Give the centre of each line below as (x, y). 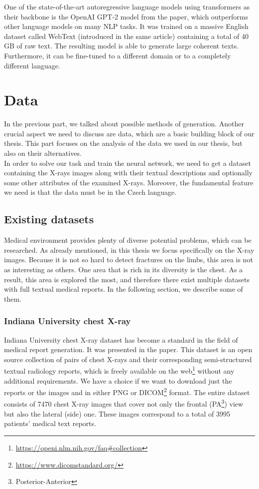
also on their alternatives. (43, 153)
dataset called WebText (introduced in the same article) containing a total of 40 (127, 36)
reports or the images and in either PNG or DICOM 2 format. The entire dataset (127, 391)
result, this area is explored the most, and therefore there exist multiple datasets (127, 279)
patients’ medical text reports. (50, 423)
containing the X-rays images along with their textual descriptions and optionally (129, 173)
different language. (32, 65)
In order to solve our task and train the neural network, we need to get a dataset (128, 163)
